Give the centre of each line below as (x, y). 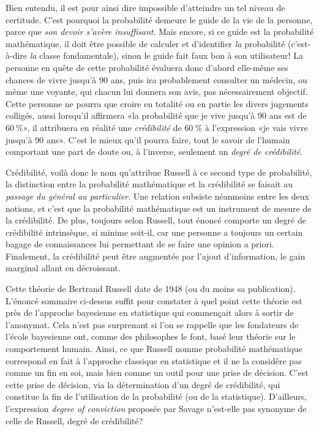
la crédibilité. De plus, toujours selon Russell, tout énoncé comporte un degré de (156, 220)
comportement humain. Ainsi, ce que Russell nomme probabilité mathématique (154, 349)
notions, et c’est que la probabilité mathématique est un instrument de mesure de (159, 208)
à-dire (17, 55)
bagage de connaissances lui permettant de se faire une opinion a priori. (140, 244)
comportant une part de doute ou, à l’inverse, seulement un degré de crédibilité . (154, 152)
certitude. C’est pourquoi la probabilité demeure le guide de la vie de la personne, (159, 19)
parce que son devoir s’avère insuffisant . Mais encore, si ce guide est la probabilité (160, 32)
